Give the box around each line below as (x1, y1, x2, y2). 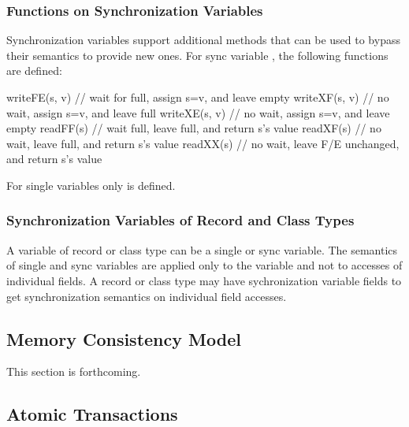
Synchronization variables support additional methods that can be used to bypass (6, 32, 400, 48)
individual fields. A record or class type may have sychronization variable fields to (6, 272, 402, 288)
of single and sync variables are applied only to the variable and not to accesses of (6, 257, 403, 273)
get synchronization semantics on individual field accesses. (6, 288, 287, 304)
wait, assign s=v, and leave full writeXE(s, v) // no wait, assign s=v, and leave (6, 104, 390, 121)
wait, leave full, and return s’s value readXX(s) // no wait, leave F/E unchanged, (6, 135, 400, 151)
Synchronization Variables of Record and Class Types (6, 210, 355, 230)
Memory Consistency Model (6, 326, 241, 351)
